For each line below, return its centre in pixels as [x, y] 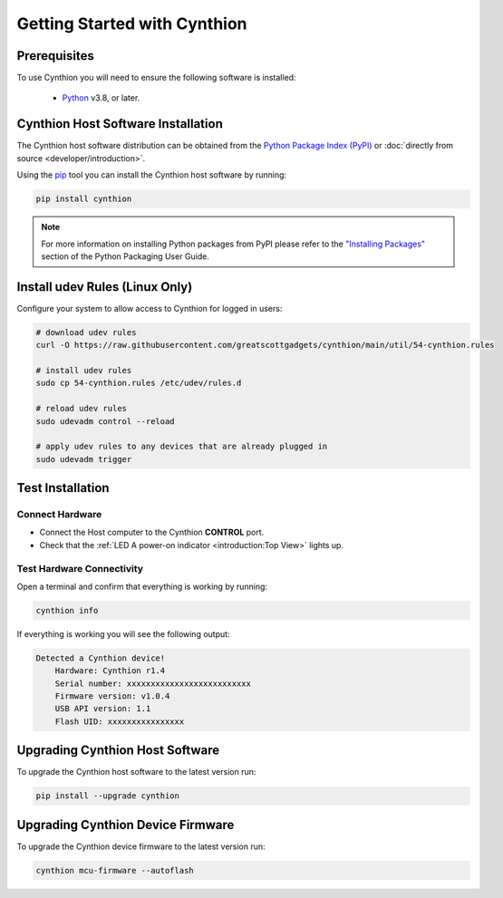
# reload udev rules [81, 409]
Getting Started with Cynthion [132, 24]
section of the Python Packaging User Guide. [126, 256]
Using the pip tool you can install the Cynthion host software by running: [152, 175]
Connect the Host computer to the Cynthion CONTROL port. [152, 532]
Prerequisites [55, 56]
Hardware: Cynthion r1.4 [110, 671]
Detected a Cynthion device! [101, 658]
